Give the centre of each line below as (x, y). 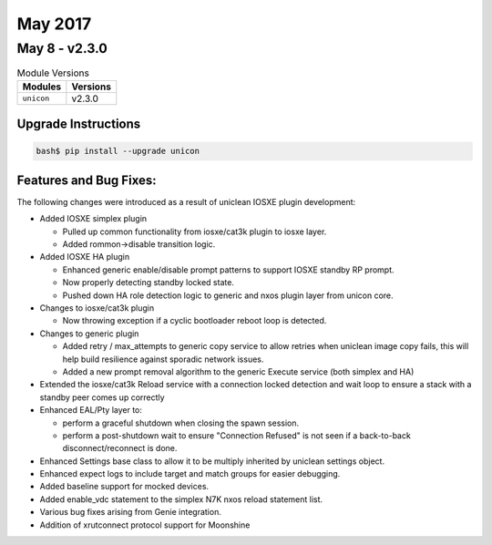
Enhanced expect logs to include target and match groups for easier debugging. (190, 474)
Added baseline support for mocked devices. (124, 487)
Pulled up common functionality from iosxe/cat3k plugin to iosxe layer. (195, 231)
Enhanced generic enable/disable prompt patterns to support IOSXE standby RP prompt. (229, 270)
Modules (42, 87)
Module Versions (53, 73)
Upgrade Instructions (79, 124)
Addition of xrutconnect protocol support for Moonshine (145, 525)
